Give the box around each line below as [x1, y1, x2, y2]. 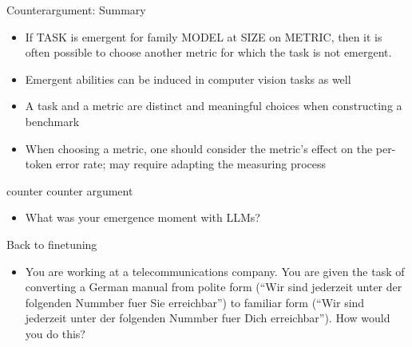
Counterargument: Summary [6, 2, 146, 18]
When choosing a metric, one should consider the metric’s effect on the [25, 140, 373, 156]
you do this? [25, 325, 85, 341]
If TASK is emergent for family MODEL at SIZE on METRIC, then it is [25, 28, 382, 45]
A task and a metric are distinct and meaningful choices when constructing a [25, 97, 402, 114]
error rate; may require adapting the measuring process [55, 156, 327, 172]
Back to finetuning [6, 235, 97, 252]
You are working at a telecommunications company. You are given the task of [25, 262, 405, 279]
